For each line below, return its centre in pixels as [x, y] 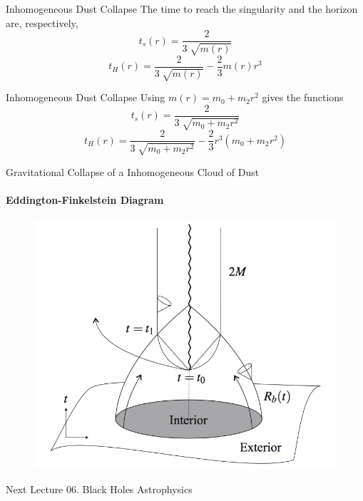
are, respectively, [42, 22]
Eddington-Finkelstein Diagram [85, 199]
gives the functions [303, 97]
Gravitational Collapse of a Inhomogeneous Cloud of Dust [133, 171]
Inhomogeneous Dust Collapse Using [86, 97]
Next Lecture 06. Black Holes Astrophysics [99, 489]
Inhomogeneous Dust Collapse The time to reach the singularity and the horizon [182, 9]
